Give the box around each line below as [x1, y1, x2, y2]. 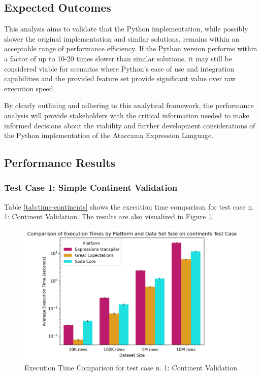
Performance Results [4, 155, 116, 170]
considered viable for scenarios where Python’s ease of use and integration [4, 63, 235, 74]
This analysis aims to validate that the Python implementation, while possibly [4, 23, 248, 34]
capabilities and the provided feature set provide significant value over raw [4, 73, 236, 84]
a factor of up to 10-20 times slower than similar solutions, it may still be [4, 53, 232, 63]
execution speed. [4, 83, 55, 93]
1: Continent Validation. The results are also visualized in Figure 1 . [4, 211, 214, 222]
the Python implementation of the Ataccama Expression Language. [4, 130, 214, 141]
